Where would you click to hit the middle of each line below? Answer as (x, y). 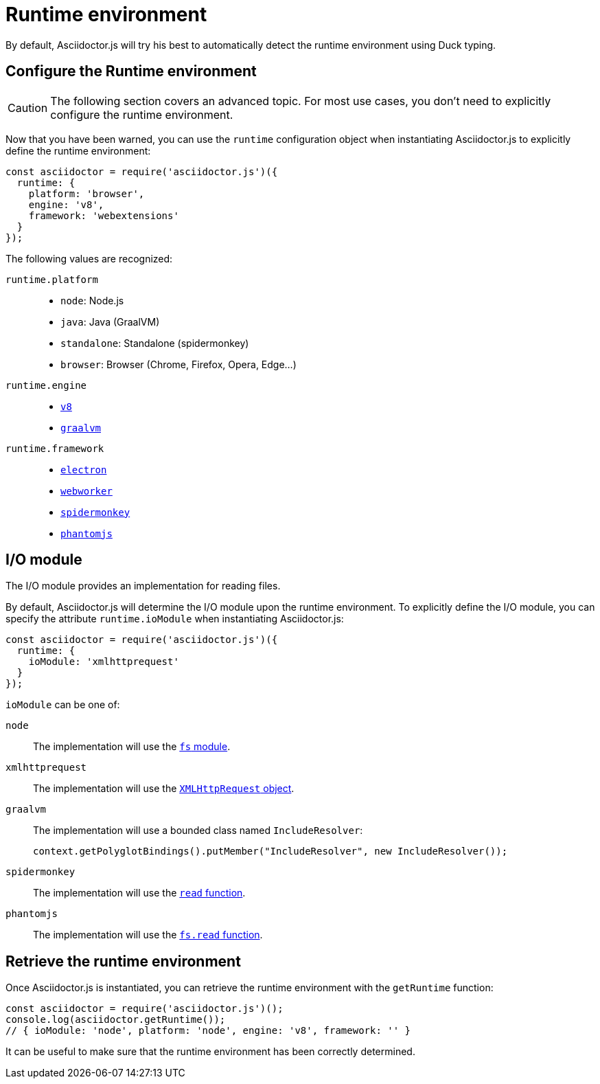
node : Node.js (92, 300)
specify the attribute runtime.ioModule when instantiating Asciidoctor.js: (175, 619)
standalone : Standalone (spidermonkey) (155, 343)
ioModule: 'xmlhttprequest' (104, 662)
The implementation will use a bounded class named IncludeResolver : (198, 831)
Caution (28, 108)
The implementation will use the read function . (139, 893)
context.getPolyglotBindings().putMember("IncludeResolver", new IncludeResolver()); (270, 851)
